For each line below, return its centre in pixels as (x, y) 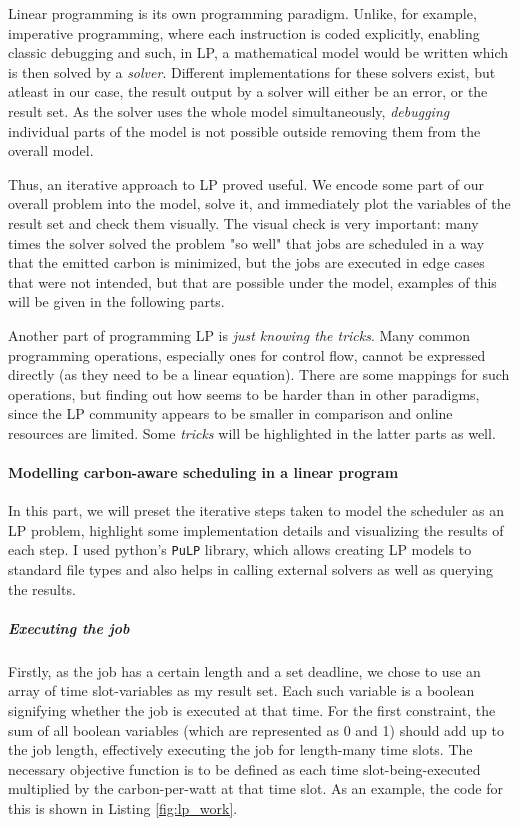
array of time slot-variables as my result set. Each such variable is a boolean (241, 690)
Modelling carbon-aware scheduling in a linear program (203, 472)
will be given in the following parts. (116, 301)
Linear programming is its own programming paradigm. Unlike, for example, (242, 13)
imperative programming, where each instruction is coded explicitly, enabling (244, 32)
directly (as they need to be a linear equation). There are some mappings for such (259, 374)
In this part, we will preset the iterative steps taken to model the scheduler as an (256, 510)
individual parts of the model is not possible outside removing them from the (244, 130)
